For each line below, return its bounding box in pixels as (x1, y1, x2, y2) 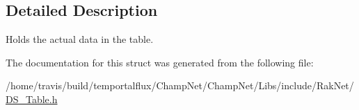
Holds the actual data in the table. (6, 32, 154, 46)
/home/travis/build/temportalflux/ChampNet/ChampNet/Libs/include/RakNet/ (6, 78, 354, 93)
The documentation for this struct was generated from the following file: (6, 55, 314, 69)
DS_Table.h (6, 91, 58, 106)
